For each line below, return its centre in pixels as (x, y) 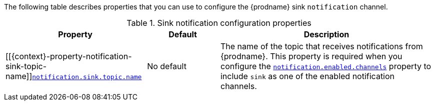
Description (326, 34)
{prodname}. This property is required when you (311, 56)
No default (167, 66)
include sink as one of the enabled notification (307, 76)
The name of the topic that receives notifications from (321, 46)
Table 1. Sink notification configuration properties (219, 23)
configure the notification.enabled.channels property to (326, 66)
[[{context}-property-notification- (69, 56)
